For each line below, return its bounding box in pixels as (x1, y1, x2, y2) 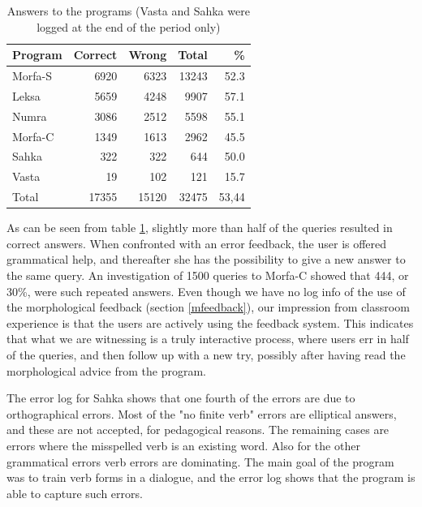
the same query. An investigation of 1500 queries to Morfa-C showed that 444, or (6, 266, 409, 283)
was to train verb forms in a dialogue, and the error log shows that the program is (6, 469, 416, 486)
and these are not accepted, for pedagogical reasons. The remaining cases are (6, 421, 390, 438)
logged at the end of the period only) (37, 18, 221, 35)
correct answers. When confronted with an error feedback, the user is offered (6, 234, 387, 251)
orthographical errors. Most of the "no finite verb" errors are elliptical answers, (6, 405, 397, 422)
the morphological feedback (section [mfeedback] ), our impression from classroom (6, 299, 410, 316)
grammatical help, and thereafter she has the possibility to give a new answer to (6, 251, 406, 268)
